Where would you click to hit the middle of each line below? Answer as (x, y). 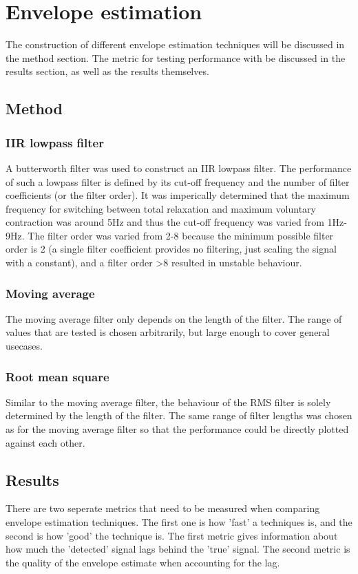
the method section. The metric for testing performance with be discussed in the (176, 57)
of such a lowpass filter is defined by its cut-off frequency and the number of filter (178, 181)
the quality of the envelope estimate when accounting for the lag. (143, 562)
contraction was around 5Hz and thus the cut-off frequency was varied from (165, 222)
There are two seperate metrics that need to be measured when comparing (163, 508)
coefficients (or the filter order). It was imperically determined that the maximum (178, 195)
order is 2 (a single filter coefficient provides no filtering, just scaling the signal (171, 249)
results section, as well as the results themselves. (107, 71)
